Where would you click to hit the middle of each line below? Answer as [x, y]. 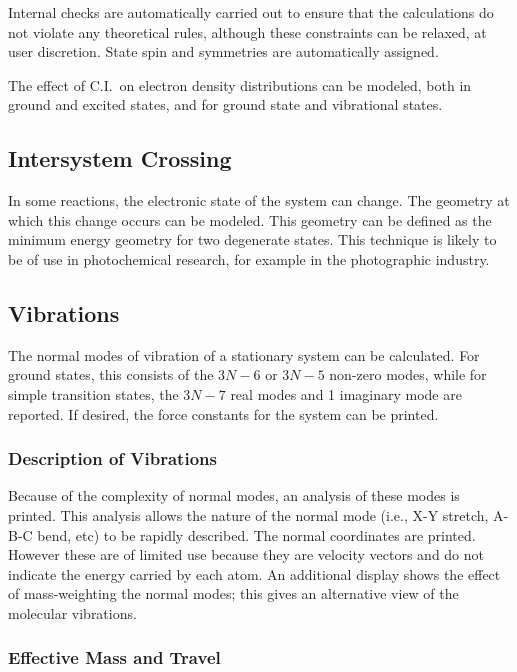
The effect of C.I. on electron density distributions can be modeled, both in [240, 84]
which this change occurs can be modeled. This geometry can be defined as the [250, 219]
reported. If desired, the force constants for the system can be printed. [223, 413]
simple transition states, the [93, 393]
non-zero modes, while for [408, 374]
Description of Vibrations [112, 458]
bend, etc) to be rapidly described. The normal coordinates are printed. [256, 534]
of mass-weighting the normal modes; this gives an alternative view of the [233, 593]
